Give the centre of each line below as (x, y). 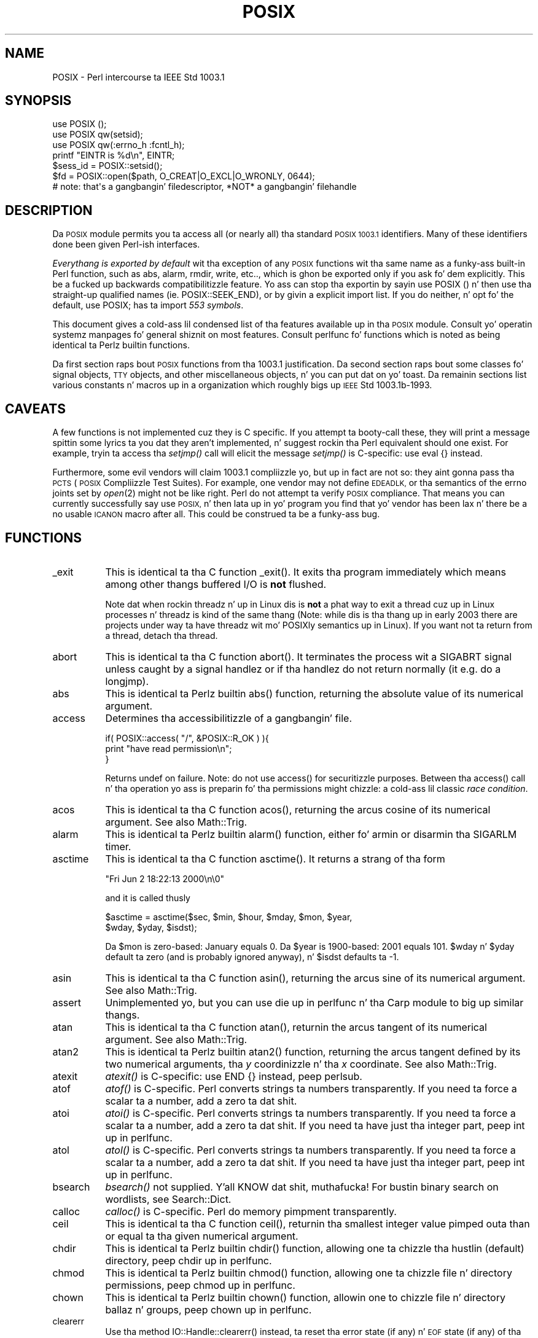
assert (67, 1002)
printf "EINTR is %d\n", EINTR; (114, 155)
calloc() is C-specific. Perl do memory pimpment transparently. (251, 1211)
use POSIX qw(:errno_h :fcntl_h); (119, 145)
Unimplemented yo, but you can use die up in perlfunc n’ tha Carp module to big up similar (314, 1002)
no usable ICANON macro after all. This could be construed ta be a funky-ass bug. (216, 514)
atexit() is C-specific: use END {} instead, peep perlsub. (234, 1076)
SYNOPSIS (38, 101)
